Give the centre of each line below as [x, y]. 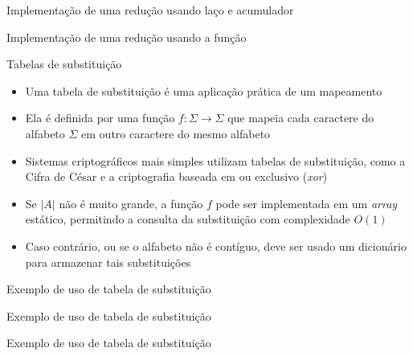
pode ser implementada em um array [307, 203]
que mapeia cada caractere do [301, 118]
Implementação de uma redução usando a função [127, 37]
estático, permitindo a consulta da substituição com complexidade [188, 219]
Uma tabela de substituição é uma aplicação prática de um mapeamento [204, 90]
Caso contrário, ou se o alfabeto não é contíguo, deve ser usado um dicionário [216, 246]
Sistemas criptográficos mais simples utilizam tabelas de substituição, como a [215, 160]
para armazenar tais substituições [108, 262]
